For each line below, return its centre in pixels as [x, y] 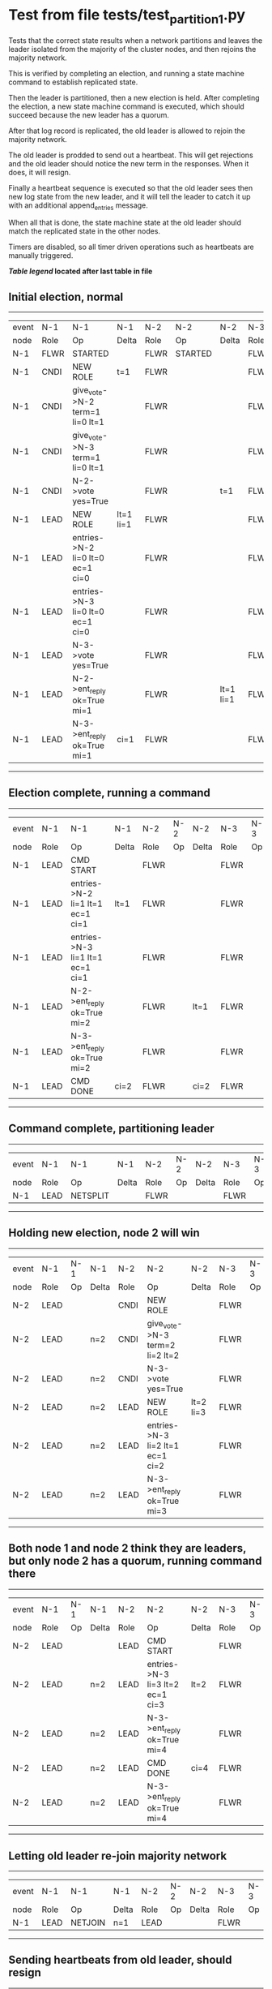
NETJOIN [88, 1922]
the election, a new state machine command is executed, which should [126, 106]
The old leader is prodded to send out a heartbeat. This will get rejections [131, 155]
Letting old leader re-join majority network [118, 1856]
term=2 [161, 1345]
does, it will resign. [40, 172]
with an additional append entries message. [78, 206]
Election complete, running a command [109, 793]
